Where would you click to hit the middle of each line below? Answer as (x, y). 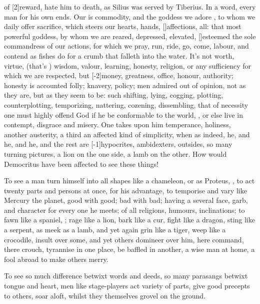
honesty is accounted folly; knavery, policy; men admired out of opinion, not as (125, 85)
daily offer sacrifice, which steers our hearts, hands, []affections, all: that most (123, 26)
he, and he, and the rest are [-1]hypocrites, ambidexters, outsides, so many (118, 144)
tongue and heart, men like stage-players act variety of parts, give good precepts (127, 286)
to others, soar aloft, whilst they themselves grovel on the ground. (105, 295)
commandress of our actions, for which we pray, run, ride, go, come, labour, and (126, 46)
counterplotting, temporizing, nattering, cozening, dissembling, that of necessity (126, 104)
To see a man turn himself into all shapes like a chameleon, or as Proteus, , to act (129, 181)
